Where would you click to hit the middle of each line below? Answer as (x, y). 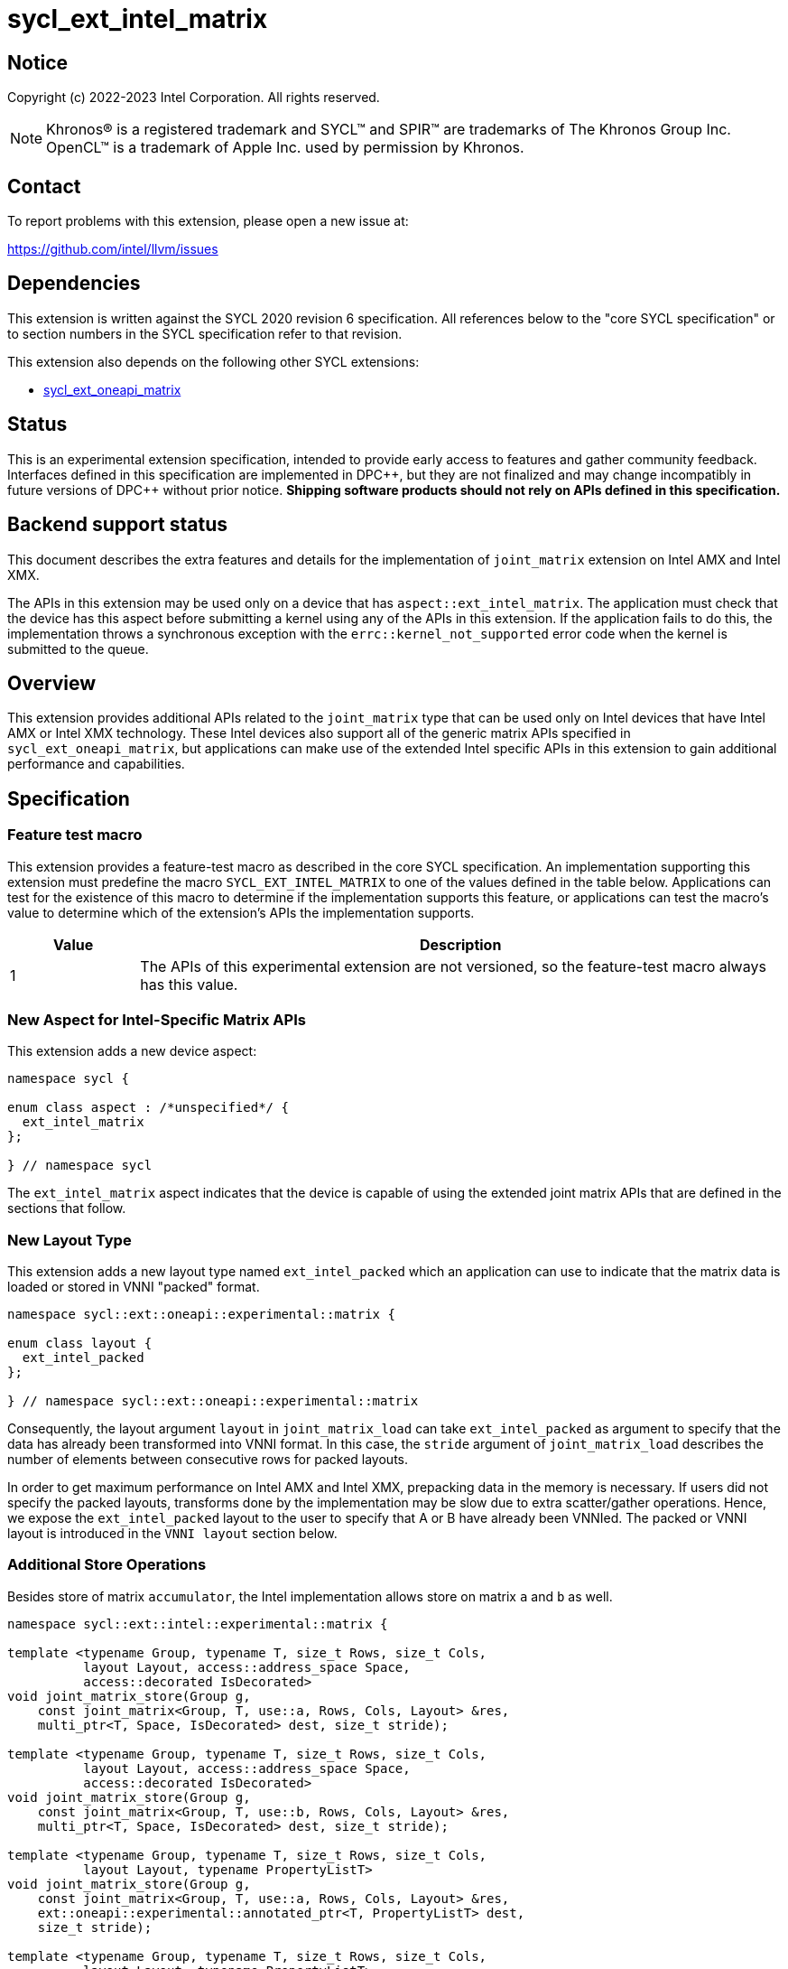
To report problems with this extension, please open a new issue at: (208, 221)
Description (460, 944)
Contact (44, 186)
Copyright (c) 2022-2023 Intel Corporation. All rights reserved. (194, 98)
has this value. (189, 984)
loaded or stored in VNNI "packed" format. (134, 1287)
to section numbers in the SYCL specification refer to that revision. (205, 333)
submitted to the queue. (78, 649)
